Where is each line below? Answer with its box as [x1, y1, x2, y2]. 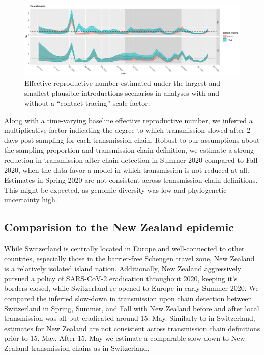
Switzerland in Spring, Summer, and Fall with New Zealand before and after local [4, 303, 259, 313]
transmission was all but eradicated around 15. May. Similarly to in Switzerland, [4, 313, 255, 323]
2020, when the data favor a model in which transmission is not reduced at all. [4, 164, 249, 175]
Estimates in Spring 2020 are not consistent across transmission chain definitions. [4, 174, 258, 185]
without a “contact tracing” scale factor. [24, 97, 150, 108]
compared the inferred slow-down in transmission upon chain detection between [4, 293, 252, 304]
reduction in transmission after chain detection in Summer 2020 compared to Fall [4, 154, 258, 165]
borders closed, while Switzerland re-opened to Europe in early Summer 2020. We [4, 283, 259, 293]
